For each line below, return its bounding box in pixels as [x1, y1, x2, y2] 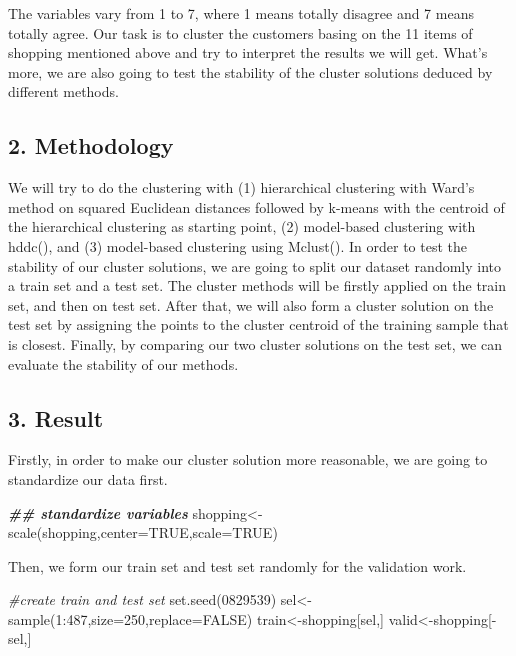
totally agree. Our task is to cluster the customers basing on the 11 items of [8, 22, 473, 43]
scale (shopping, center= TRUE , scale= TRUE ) [8, 522, 278, 543]
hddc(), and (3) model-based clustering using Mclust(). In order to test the [8, 235, 468, 256]
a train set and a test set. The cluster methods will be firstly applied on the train [8, 275, 506, 296]
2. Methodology [8, 130, 174, 161]
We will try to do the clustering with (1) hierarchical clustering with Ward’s [8, 177, 475, 198]
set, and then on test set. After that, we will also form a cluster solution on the [8, 294, 494, 315]
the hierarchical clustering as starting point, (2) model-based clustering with [8, 216, 476, 237]
